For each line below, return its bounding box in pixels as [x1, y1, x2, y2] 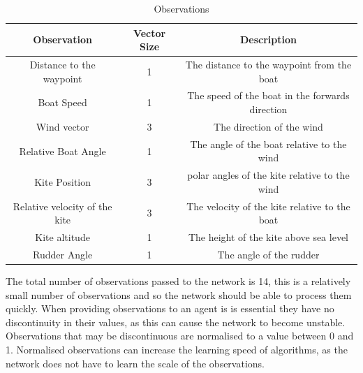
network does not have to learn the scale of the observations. [6, 356, 265, 370]
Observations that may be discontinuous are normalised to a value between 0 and [6, 328, 354, 343]
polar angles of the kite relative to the [187, 168, 350, 182]
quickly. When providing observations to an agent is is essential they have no [6, 301, 334, 316]
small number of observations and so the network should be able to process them [6, 287, 352, 302]
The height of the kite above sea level [188, 230, 349, 244]
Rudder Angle [33, 247, 93, 261]
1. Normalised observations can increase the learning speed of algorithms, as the [6, 342, 348, 356]
